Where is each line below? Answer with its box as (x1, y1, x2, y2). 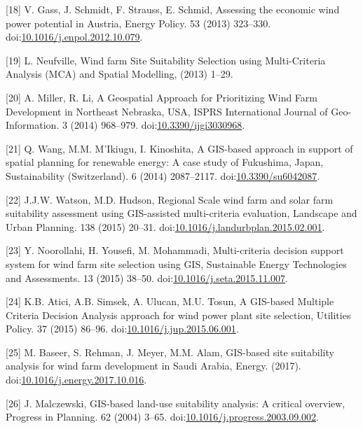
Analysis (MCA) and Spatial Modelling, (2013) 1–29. (6, 66, 233, 81)
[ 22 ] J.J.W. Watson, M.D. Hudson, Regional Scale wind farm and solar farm (6, 192, 334, 206)
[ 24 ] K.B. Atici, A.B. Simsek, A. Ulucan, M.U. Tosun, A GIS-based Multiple (6, 294, 334, 309)
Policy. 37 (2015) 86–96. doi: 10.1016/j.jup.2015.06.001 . (6, 321, 239, 336)
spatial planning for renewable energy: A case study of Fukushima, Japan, (6, 155, 324, 169)
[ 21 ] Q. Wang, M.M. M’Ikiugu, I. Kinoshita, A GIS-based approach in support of (6, 141, 353, 155)
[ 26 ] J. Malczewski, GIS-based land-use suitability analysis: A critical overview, (6, 395, 345, 410)
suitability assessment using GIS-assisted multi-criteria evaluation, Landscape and (6, 206, 357, 220)
